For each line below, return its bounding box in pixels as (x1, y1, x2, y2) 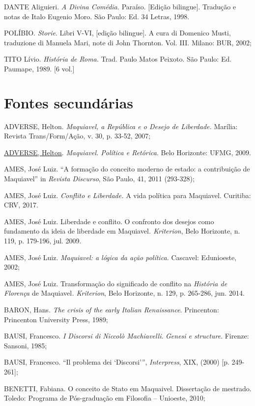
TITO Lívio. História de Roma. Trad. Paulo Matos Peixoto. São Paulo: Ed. (4, 54, 232, 64)
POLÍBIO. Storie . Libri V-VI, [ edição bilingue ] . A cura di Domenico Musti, (4, 28, 231, 38)
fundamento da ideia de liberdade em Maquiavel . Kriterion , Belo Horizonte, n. (4, 226, 240, 236)
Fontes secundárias (4, 92, 134, 112)
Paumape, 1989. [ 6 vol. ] (4, 63, 75, 73)
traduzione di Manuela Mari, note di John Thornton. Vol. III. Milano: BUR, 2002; (4, 37, 252, 47)
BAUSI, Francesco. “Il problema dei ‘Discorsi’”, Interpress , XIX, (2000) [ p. (4, 357, 229, 367)
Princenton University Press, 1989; (4, 314, 108, 324)
